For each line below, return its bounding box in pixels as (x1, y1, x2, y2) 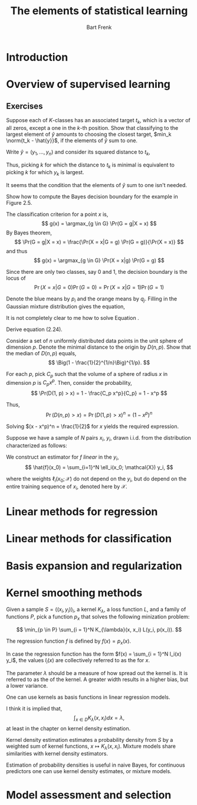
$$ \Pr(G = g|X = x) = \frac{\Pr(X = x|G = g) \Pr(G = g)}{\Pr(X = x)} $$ (14, 238, 184, 246)
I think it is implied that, (6, 705, 63, 712)
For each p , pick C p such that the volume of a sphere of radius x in (6, 370, 168, 379)
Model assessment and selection (6, 788, 172, 802)
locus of (6, 274, 26, 282)
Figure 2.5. (6, 199, 32, 207)
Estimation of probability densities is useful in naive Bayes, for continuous (6, 761, 185, 768)
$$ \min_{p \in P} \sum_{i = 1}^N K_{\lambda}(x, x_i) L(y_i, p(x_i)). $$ (16, 626, 182, 633)
